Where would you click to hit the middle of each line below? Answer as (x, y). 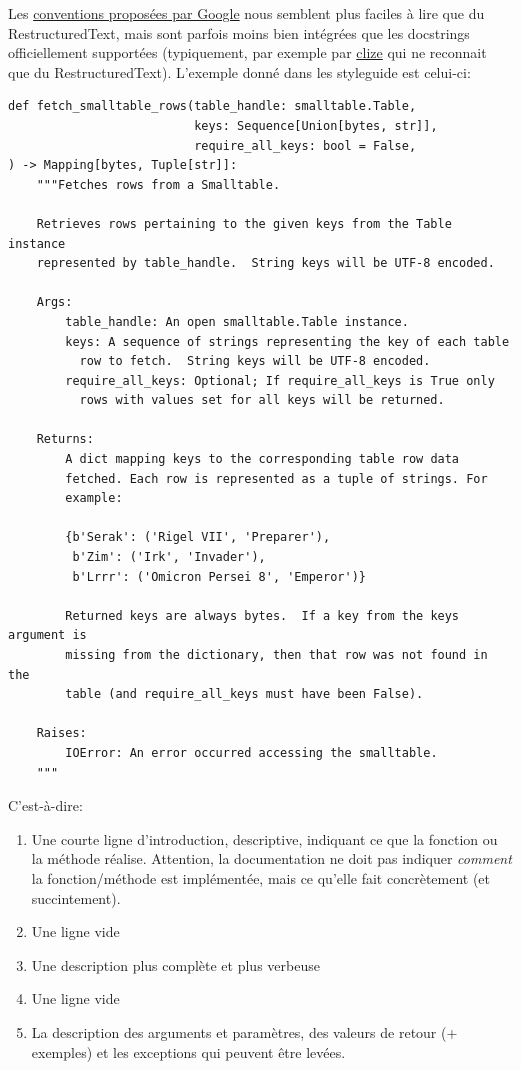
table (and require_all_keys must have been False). (244, 694)
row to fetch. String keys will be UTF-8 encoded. (255, 361)
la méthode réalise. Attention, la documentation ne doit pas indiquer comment (271, 858)
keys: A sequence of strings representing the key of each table (287, 341)
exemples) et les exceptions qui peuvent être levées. (188, 1051)
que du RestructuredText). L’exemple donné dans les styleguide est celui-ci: (239, 71)
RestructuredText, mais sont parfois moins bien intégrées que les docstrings (239, 32)
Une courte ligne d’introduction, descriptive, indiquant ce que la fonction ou (264, 838)
